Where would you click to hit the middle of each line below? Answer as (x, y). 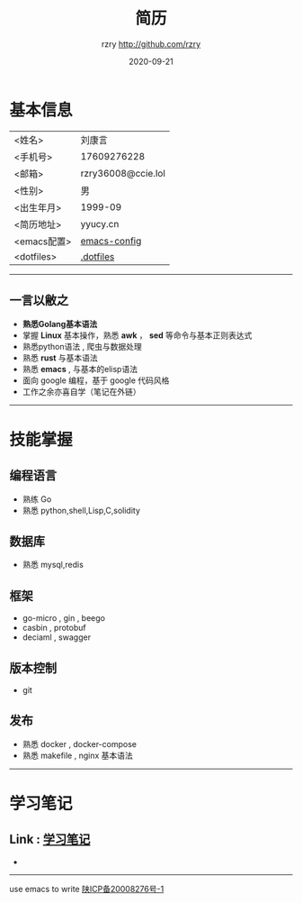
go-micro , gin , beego (64, 618)
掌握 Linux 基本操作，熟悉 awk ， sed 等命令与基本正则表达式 (137, 335)
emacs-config (111, 241)
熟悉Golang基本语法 (60, 324)
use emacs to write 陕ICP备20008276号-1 (87, 889)
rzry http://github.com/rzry (151, 44)
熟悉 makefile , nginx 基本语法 (77, 755)
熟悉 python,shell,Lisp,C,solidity (81, 510)
